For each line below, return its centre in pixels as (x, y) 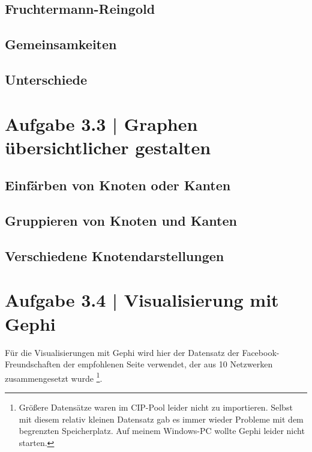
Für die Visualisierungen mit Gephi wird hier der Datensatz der (122, 352)
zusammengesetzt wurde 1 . (54, 377)
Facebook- (261, 352)
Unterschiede (46, 79)
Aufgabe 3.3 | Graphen (101, 123)
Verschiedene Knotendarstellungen (115, 255)
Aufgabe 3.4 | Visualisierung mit (142, 300)
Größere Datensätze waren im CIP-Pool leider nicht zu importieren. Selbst (156, 407)
